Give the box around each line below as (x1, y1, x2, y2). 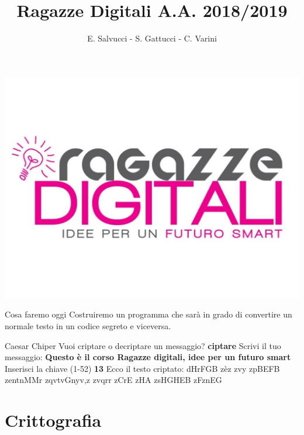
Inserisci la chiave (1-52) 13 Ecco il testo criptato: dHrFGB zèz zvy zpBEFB (5, 362, 280, 374)
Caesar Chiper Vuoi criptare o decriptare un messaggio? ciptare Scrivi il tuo (5, 339, 281, 351)
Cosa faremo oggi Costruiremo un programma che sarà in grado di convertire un (5, 308, 292, 320)
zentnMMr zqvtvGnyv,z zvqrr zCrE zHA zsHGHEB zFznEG (5, 374, 222, 386)
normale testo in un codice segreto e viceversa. (5, 319, 171, 332)
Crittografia (5, 408, 102, 432)
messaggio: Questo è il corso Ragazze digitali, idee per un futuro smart (5, 351, 291, 363)
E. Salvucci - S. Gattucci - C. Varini (87, 32, 217, 44)
